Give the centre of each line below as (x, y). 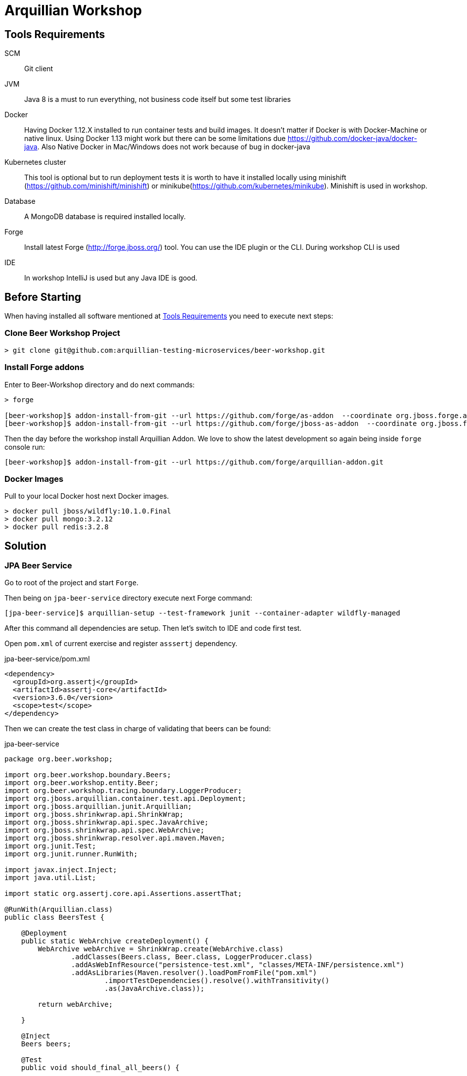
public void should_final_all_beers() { (100, 1068)
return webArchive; (75, 1005)
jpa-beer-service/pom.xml (47, 659)
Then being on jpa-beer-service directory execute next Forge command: (128, 598)
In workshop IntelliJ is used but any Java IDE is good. (111, 278)
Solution (25, 546)
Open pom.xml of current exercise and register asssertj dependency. (121, 644)
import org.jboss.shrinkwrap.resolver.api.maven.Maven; (115, 838)
